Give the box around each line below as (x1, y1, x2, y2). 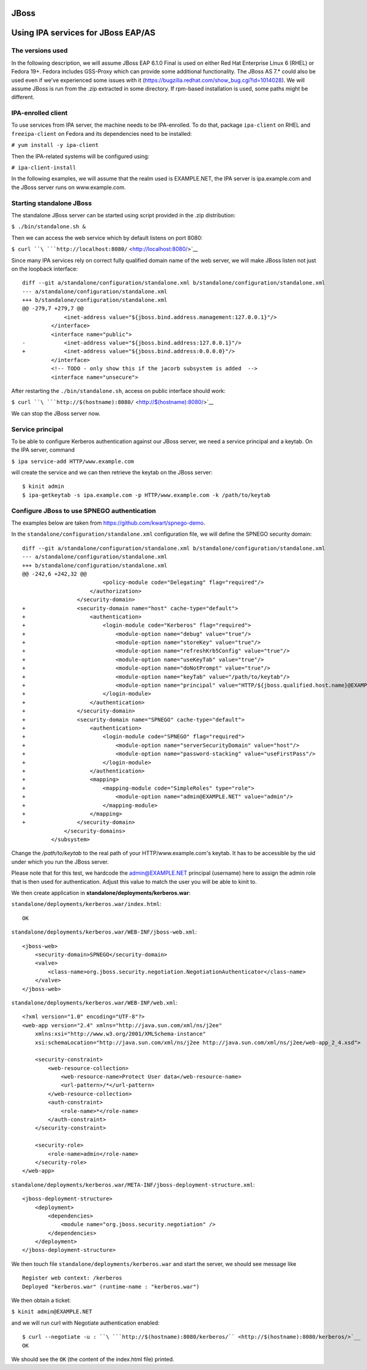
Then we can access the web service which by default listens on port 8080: (11, 234, 203, 241)
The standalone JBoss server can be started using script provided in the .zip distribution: (11, 211, 235, 219)
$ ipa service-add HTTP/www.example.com (11, 458, 135, 465)
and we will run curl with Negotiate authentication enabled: (11, 1319, 160, 1327)
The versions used (11, 47, 68, 55)
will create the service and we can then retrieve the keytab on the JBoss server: (11, 469, 213, 476)
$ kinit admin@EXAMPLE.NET (11, 1308, 92, 1316)
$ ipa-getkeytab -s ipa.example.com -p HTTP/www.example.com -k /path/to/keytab (22, 492, 271, 498)
